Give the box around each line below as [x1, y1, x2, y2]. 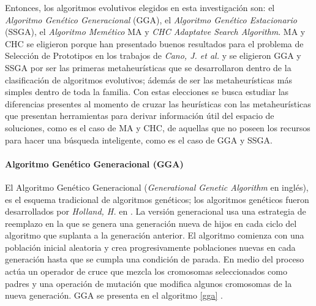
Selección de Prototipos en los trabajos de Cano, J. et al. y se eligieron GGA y [5, 49, 301, 62]
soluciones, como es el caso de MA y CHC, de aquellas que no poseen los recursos [5, 121, 310, 134]
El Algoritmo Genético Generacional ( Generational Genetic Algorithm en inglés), [5, 180, 309, 193]
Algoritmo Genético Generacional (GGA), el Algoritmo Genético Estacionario [5, 13, 297, 26]
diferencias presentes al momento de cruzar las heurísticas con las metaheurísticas [5, 97, 311, 110]
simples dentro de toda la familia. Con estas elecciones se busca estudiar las [5, 85, 289, 98]
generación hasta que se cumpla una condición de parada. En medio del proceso [5, 253, 304, 266]
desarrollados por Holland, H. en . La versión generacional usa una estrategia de [5, 205, 306, 218]
